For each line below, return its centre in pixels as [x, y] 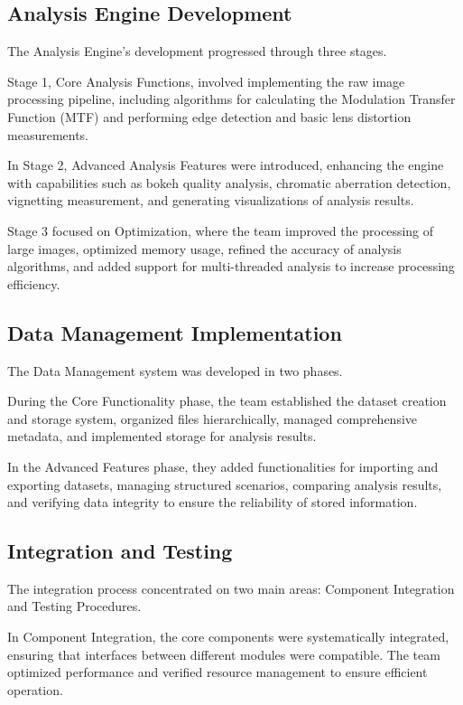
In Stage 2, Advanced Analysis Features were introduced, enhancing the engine [226, 165]
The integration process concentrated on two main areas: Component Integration [231, 588]
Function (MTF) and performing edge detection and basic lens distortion [209, 116]
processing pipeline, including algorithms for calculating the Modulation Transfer [231, 99]
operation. [35, 689]
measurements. [48, 134]
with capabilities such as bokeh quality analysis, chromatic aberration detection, [229, 182]
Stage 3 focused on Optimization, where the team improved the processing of [221, 230]
